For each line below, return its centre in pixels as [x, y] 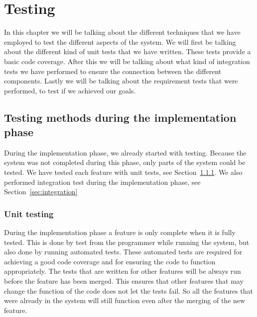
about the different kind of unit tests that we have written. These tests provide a [128, 51]
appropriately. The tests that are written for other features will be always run [123, 271]
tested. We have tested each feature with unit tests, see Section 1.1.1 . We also [123, 172]
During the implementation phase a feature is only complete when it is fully [120, 232]
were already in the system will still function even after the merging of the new [125, 300]
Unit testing [29, 213]
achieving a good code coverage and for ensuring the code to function [110, 261]
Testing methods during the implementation [120, 117]
